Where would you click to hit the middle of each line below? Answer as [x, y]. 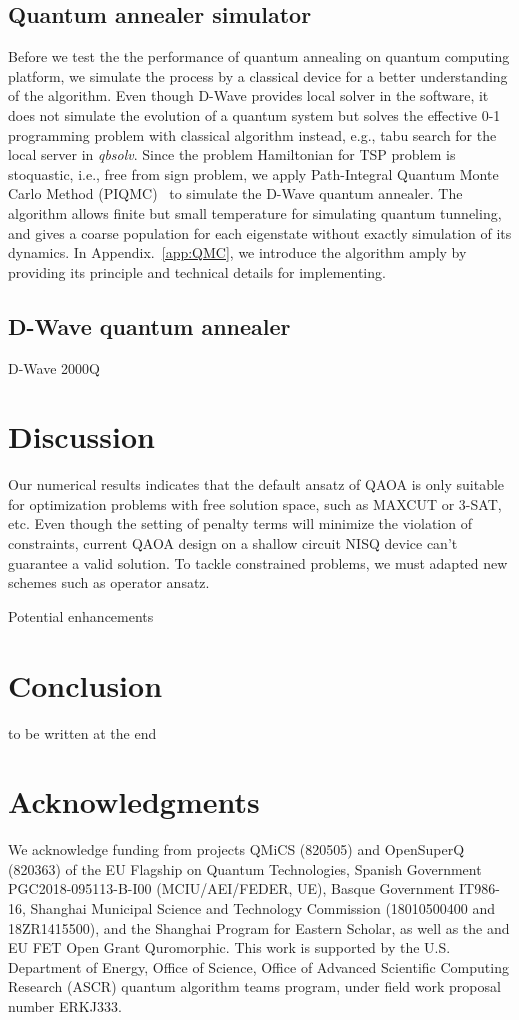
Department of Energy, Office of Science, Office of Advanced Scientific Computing [258, 966]
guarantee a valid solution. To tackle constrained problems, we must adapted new [258, 562]
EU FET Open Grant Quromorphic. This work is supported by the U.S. [229, 947]
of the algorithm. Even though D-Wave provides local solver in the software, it [248, 95]
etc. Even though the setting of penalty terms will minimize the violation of [240, 523]
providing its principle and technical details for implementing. [197, 271]
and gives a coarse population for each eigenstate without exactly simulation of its [260, 232]
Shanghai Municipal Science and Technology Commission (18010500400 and [263, 908]
